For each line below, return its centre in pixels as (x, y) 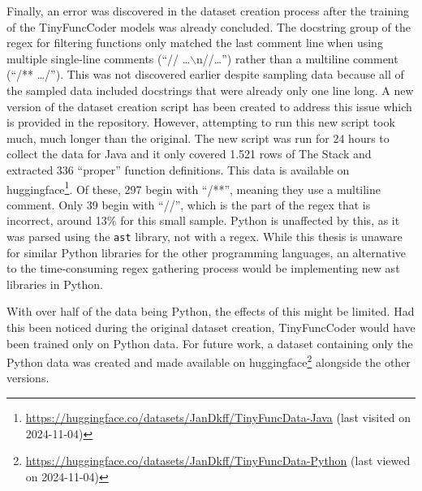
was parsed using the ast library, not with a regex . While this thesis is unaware (205, 236)
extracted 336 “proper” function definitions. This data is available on (178, 169)
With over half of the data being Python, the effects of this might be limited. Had (211, 311)
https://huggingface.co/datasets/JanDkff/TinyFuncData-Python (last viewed (218, 461)
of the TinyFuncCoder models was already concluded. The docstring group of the (209, 26)
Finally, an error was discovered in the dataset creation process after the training (208, 11)
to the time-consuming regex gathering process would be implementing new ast (203, 268)
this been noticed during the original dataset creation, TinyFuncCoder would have (211, 327)
